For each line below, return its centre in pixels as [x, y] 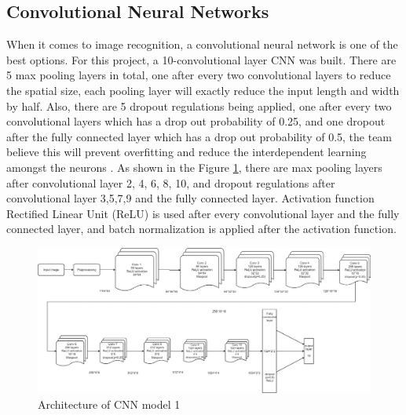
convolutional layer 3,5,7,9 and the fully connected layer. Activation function [190, 198]
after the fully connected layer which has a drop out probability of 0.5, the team [199, 136]
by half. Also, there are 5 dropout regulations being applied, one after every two [199, 106]
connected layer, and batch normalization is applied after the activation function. [201, 229]
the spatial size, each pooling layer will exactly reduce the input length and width [203, 90]
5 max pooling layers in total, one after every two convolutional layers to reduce [199, 75]
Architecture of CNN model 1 [109, 404]
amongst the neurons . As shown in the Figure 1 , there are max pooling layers [194, 167]
